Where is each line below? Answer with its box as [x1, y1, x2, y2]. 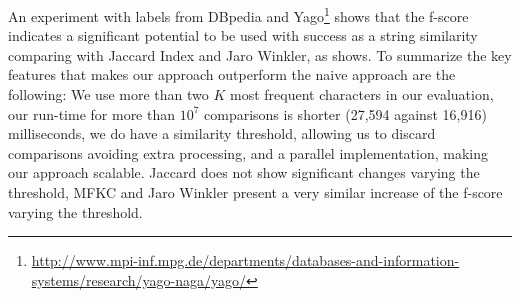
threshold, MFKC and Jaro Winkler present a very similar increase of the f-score [8, 182, 503, 202]
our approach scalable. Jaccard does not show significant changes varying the [8, 162, 480, 183]
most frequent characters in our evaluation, [229, 84, 494, 105]
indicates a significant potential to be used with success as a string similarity [8, 25, 478, 46]
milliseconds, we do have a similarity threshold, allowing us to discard [8, 123, 436, 144]
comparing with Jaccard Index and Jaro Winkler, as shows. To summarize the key [8, 44, 512, 65]
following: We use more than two [8, 84, 209, 105]
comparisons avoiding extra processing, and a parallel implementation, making [8, 142, 488, 163]
